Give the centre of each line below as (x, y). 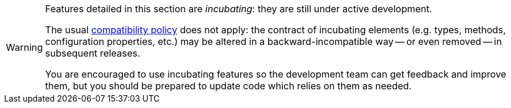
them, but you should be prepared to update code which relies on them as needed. (228, 86)
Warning (24, 47)
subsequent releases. (93, 53)
